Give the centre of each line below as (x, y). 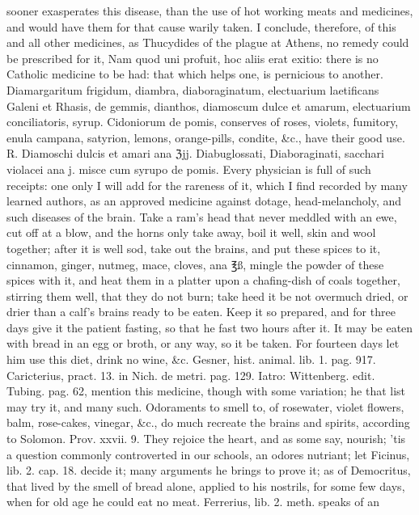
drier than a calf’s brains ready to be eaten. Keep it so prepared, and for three (201, 312)
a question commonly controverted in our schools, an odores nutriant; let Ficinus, (208, 454)
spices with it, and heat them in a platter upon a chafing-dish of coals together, (203, 280)
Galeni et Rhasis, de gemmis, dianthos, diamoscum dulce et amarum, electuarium (209, 106)
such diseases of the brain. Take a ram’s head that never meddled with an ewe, (202, 216)
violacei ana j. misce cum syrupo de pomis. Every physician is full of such (189, 169)
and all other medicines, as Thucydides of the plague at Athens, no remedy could (208, 42)
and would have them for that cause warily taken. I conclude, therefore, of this (201, 26)
